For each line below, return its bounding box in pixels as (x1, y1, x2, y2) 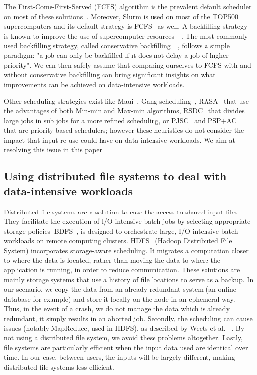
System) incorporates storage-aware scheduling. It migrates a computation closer (4, 245, 249, 255)
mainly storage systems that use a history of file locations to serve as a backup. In (4, 274, 254, 284)
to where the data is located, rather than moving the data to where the (4, 255, 220, 265)
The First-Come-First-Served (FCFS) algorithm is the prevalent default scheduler (4, 1, 252, 11)
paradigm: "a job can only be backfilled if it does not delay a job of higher (4, 50, 229, 60)
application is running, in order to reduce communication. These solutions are (4, 265, 240, 275)
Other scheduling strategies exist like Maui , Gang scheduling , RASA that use (4, 96, 249, 106)
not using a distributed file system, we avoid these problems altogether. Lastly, (4, 332, 243, 343)
